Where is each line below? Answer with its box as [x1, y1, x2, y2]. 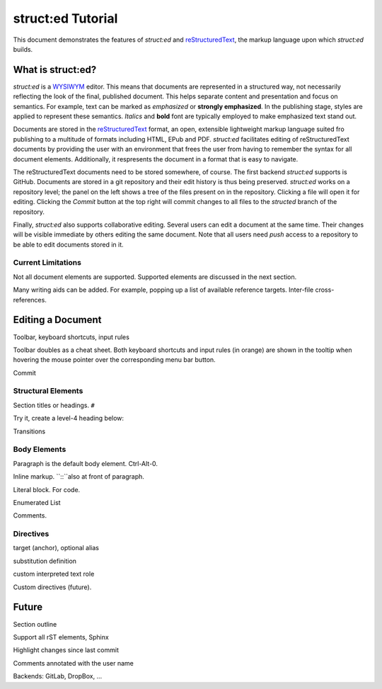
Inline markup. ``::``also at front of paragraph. [13, 472, 145, 481]
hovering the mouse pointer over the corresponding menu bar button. [13, 355, 216, 364]
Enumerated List [13, 498, 61, 506]
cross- [315, 285, 335, 294]
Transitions [13, 427, 46, 435]
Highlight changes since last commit [13, 646, 120, 654]
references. [13, 295, 47, 304]
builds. [13, 45, 33, 53]
